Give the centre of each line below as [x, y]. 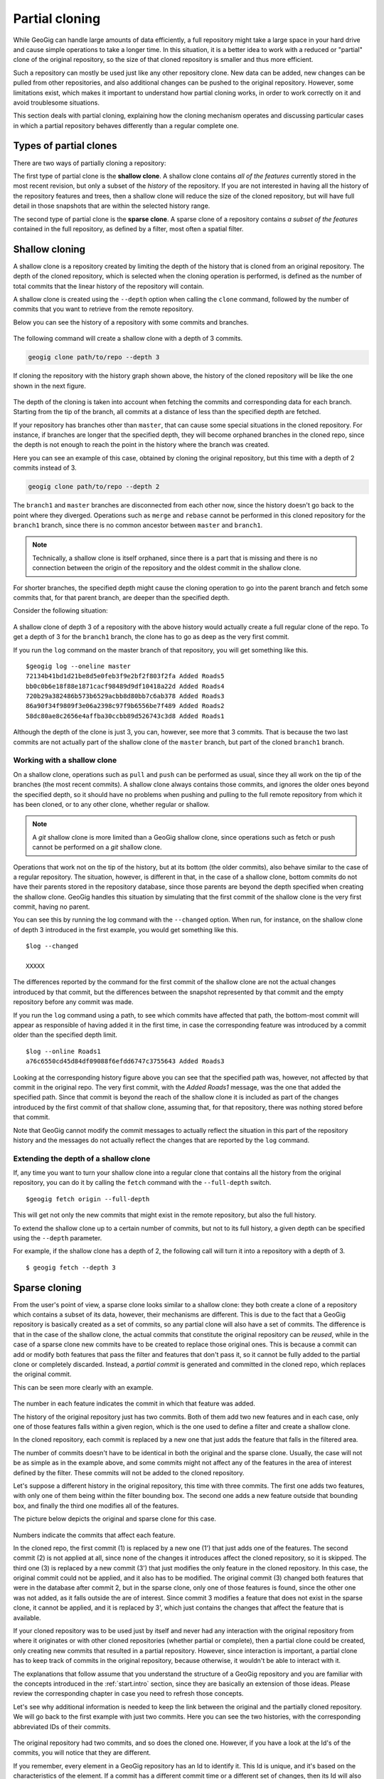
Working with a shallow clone [65, 760]
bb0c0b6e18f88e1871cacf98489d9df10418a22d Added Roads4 [125, 686]
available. [27, 1617]
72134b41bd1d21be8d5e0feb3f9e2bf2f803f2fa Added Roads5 [125, 676]
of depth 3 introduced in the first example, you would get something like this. [126, 929]
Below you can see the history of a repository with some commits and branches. [131, 322]
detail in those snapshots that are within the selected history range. [112, 206]
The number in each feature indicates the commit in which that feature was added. [134, 1404]
